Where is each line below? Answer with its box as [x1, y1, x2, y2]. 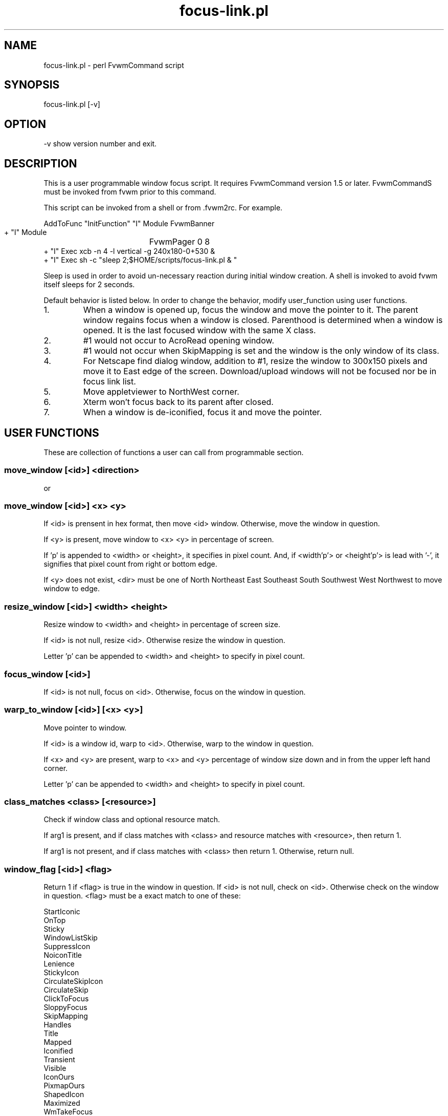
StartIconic [43, 907, 80, 916]
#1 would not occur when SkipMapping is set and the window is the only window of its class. [83, 346, 439, 356]
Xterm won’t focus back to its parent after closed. [83, 397, 274, 407]
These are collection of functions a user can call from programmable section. [43, 447, 304, 457]
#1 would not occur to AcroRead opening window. [83, 335, 274, 346]
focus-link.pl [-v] [43, 100, 100, 109]
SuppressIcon [43, 942, 91, 951]
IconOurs [43, 1072, 75, 1082]
